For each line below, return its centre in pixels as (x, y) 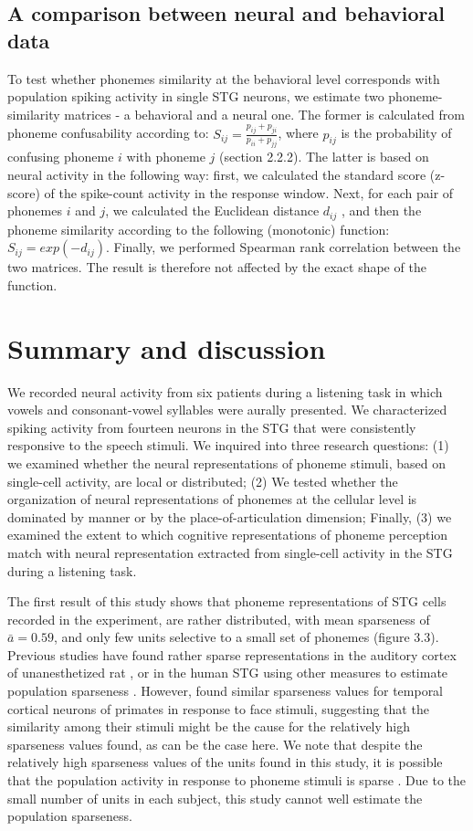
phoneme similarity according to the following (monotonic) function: (199, 229)
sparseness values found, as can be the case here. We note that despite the (215, 744)
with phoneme (166, 157)
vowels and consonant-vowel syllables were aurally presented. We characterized (227, 410)
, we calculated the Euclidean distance (212, 210)
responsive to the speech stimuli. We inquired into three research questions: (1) (228, 445)
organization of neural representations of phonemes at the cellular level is (212, 499)
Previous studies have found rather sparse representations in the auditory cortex (232, 654)
